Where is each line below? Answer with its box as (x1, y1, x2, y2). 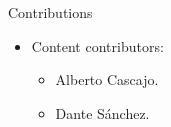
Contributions (8, 2, 93, 22)
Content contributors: (31, 35, 164, 56)
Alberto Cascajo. (55, 69, 159, 90)
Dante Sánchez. (55, 102, 150, 123)
